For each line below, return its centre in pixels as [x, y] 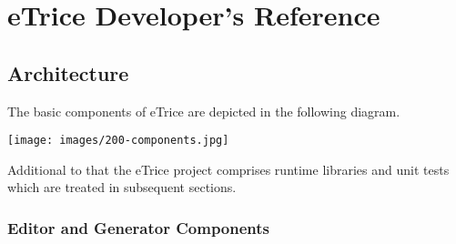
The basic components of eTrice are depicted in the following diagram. [204, 111]
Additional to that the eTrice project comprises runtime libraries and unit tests [228, 169]
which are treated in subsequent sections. [122, 187]
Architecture [68, 72]
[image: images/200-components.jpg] [118, 141]
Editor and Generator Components [139, 227]
